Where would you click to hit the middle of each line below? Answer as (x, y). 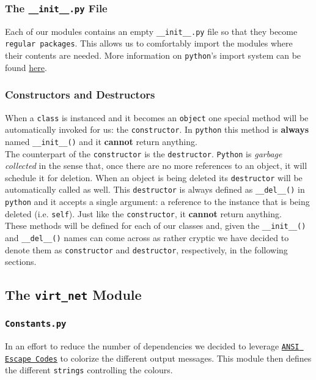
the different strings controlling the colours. (89, 370)
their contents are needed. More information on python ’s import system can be (153, 55)
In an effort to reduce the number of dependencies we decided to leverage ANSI (152, 346)
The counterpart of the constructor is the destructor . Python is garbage (144, 153)
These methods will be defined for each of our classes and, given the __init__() (156, 225)
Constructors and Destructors (80, 95)
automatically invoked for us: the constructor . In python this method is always (157, 129)
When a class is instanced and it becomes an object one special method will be (157, 117)
